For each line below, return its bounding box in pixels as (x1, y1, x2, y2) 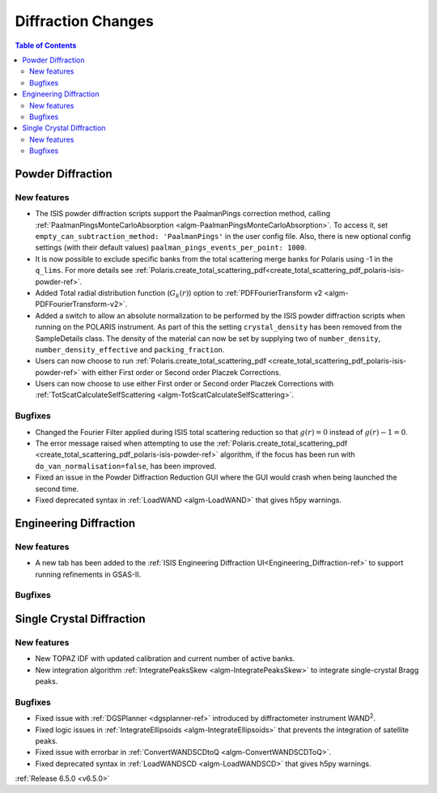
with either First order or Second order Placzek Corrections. (81, 367, 282, 377)
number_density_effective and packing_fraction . (35, 344, 225, 354)
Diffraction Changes (15, 12, 154, 30)
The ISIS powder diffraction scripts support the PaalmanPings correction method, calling (35, 209, 331, 219)
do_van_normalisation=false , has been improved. (35, 461, 217, 471)
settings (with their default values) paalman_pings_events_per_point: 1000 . (35, 243, 308, 253)
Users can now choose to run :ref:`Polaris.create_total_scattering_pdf (35, 356, 267, 366)
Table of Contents (15, 41, 77, 50)
